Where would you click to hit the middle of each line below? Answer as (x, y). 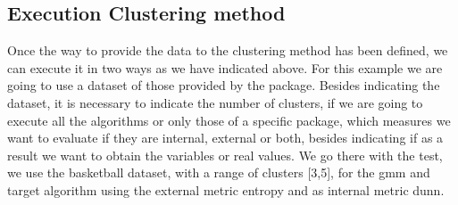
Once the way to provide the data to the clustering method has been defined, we (228, 50)
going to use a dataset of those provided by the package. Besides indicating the (224, 85)
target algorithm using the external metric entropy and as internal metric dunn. (226, 189)
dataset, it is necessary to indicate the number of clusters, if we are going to (215, 102)
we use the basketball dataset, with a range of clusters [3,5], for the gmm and (219, 172)
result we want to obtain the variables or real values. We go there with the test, (225, 155)
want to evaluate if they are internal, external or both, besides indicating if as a (225, 138)
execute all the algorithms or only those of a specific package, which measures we (229, 120)
